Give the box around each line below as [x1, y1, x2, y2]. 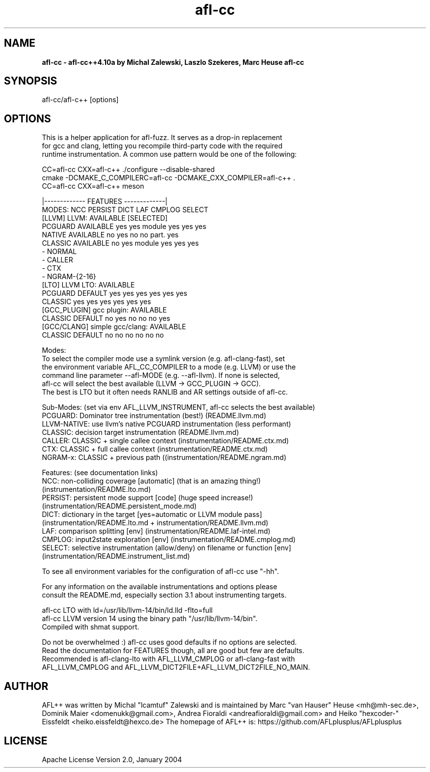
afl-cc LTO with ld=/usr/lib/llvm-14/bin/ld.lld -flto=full [42, 606, 213, 615]
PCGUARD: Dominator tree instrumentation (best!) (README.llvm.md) [42, 411, 267, 420]
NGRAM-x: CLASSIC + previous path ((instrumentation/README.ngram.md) [42, 453, 287, 462]
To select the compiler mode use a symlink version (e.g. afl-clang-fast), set [42, 354, 285, 363]
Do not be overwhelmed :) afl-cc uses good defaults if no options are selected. [42, 638, 297, 647]
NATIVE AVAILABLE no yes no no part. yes [42, 230, 179, 239]
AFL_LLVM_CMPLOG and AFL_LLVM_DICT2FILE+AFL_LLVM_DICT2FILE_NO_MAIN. [42, 663, 310, 672]
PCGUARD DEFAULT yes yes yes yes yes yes [42, 289, 188, 298]
